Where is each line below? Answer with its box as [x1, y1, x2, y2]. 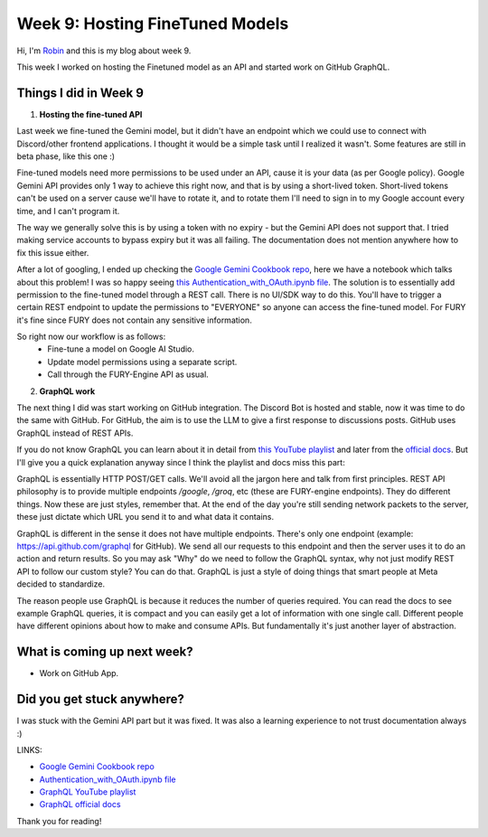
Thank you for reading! [16, 815, 102, 826]
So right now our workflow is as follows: [16, 331, 166, 343]
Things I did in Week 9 [16, 85, 145, 100]
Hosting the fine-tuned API [39, 108, 143, 119]
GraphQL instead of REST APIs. [16, 428, 134, 438]
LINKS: [16, 744, 42, 755]
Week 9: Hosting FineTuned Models [16, 14, 289, 33]
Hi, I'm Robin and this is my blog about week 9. [16, 45, 192, 56]
